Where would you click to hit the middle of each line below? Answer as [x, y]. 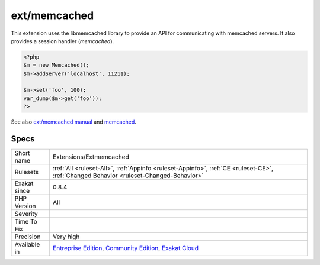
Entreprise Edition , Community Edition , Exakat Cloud [125, 248]
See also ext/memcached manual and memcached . [73, 122]
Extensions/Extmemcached [91, 157]
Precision [28, 237]
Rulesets [26, 172]
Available [27, 244]
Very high [66, 237]
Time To [26, 222]
